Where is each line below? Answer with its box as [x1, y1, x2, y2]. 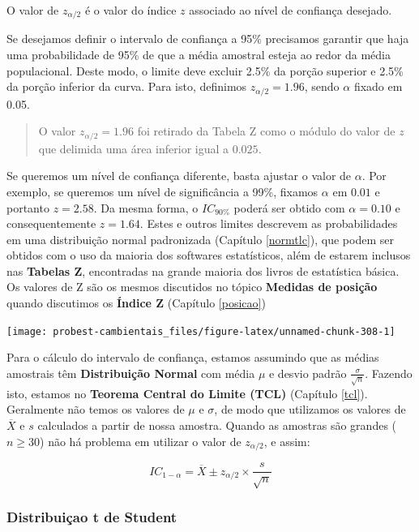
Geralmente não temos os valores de [6, 401, 185, 418]
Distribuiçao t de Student [6, 506, 177, 526]
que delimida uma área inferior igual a [38, 139, 229, 157]
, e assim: [263, 432, 310, 449]
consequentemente [6, 215, 96, 232]
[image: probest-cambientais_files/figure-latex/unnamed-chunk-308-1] [6, 325, 395, 337]
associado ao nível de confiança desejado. [189, 2, 392, 18]
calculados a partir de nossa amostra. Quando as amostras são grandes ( [37, 417, 397, 434]
